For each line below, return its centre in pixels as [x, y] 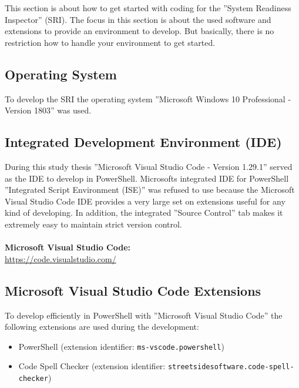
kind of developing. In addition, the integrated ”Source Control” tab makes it [144, 213]
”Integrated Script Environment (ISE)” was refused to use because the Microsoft [150, 190]
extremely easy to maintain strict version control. [93, 224]
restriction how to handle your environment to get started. [110, 42]
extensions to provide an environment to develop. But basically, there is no [140, 31]
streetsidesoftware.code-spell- [231, 367]
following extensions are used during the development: [102, 327]
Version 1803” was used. [48, 110]
